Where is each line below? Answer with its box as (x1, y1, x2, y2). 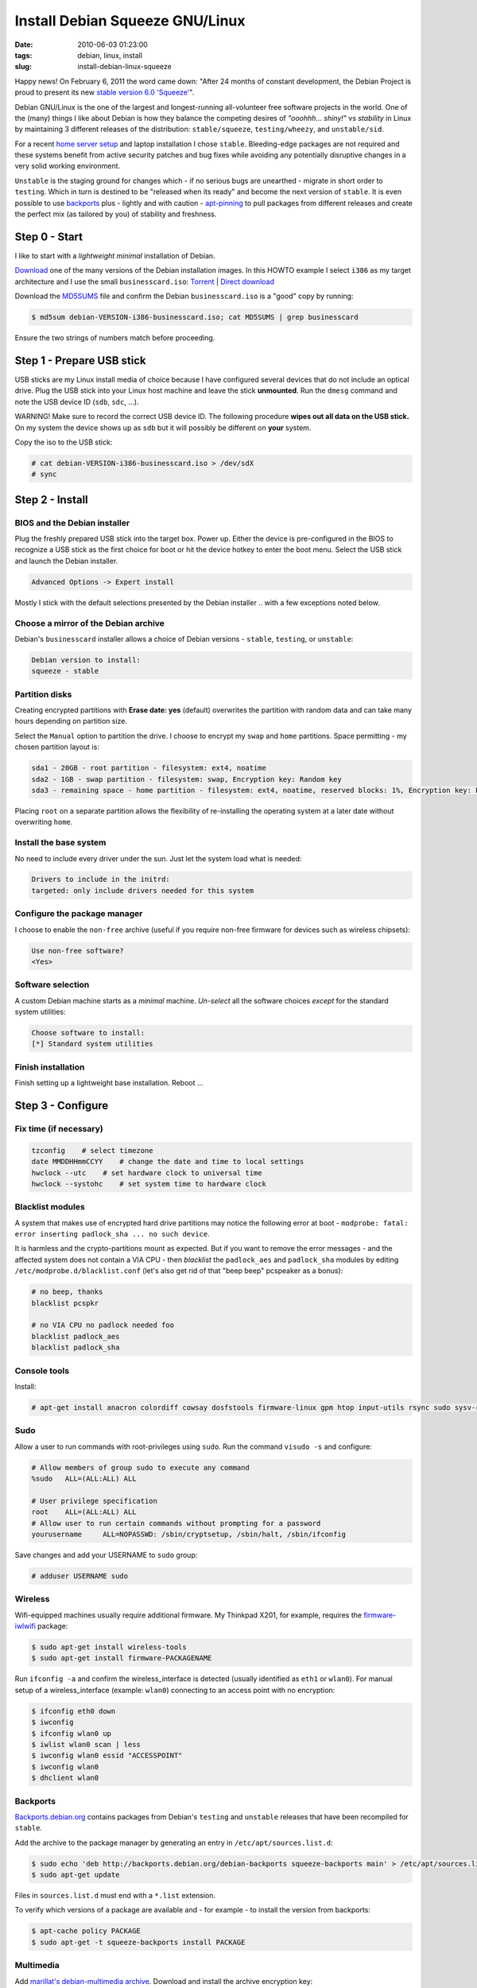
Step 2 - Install (14, 493, 89, 507)
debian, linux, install (77, 50, 143, 60)
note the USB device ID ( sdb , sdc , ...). (14, 397, 139, 406)
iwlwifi (14, 1621, 36, 1631)
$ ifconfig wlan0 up (31, 1729, 111, 1738)
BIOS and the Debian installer (14, 517, 130, 528)
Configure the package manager (14, 908, 143, 919)
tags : (14, 50, 33, 60)
